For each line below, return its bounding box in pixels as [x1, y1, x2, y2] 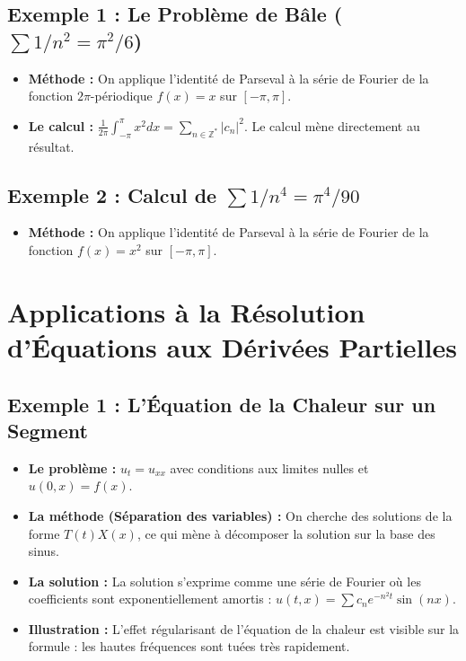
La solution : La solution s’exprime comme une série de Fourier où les [28, 571, 421, 590]
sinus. [28, 542, 59, 560]
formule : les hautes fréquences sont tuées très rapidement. [28, 637, 350, 656]
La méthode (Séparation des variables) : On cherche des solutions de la [28, 506, 453, 524]
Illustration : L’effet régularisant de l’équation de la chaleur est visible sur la [28, 619, 460, 638]
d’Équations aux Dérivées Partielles [7, 328, 457, 365]
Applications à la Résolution [7, 293, 365, 330]
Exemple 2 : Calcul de [7, 181, 217, 208]
